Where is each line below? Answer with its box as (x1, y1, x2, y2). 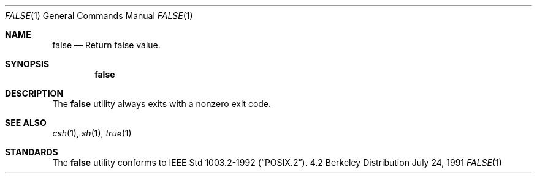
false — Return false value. (52, 40, 161, 50)
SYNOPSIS (5, 59, 50, 69)
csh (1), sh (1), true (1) (52, 128, 132, 138)
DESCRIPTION (5, 88, 64, 98)
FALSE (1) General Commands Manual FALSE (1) (5, 10, 193, 21)
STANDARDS (5, 147, 58, 157)
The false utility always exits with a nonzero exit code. (52, 98, 272, 109)
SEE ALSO (5, 117, 47, 128)
